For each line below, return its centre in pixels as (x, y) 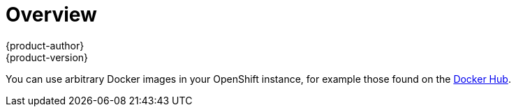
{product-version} (47, 57)
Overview (51, 15)
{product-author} (45, 45)
